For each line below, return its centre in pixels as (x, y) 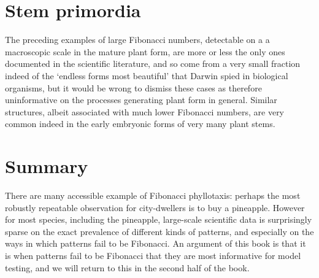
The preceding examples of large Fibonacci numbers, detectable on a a (137, 40)
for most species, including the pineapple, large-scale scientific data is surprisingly (159, 219)
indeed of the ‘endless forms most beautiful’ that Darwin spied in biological (147, 75)
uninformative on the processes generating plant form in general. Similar (141, 100)
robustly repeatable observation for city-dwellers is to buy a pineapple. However (155, 207)
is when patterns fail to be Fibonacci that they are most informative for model (153, 255)
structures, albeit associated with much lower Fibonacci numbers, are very (145, 111)
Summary (47, 166)
